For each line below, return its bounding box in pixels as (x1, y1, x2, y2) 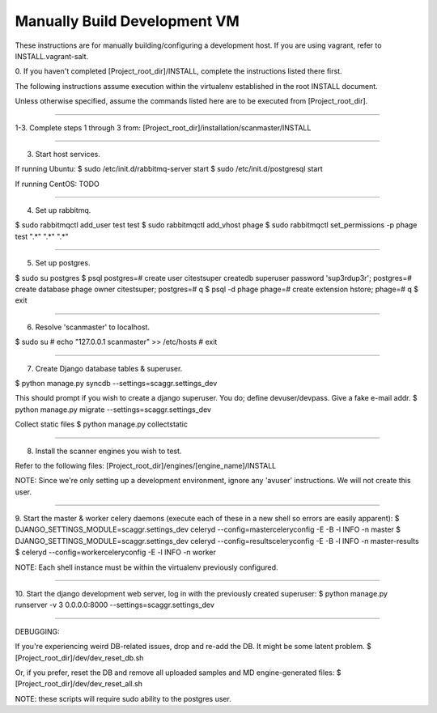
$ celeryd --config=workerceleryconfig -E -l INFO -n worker (15, 547, 216, 558)
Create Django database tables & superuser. (35, 363, 183, 373)
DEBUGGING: (15, 626, 60, 636)
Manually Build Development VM (15, 12, 240, 30)
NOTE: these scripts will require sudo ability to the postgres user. (15, 694, 232, 703)
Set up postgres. (35, 258, 91, 268)
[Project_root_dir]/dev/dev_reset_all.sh (15, 679, 143, 689)
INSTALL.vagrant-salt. (15, 51, 89, 61)
